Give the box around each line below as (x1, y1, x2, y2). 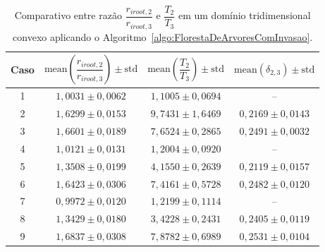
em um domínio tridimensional (178, 8, 311, 23)
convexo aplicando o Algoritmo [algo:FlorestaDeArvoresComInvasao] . (13, 29, 313, 44)
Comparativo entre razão (14, 8, 122, 23)
